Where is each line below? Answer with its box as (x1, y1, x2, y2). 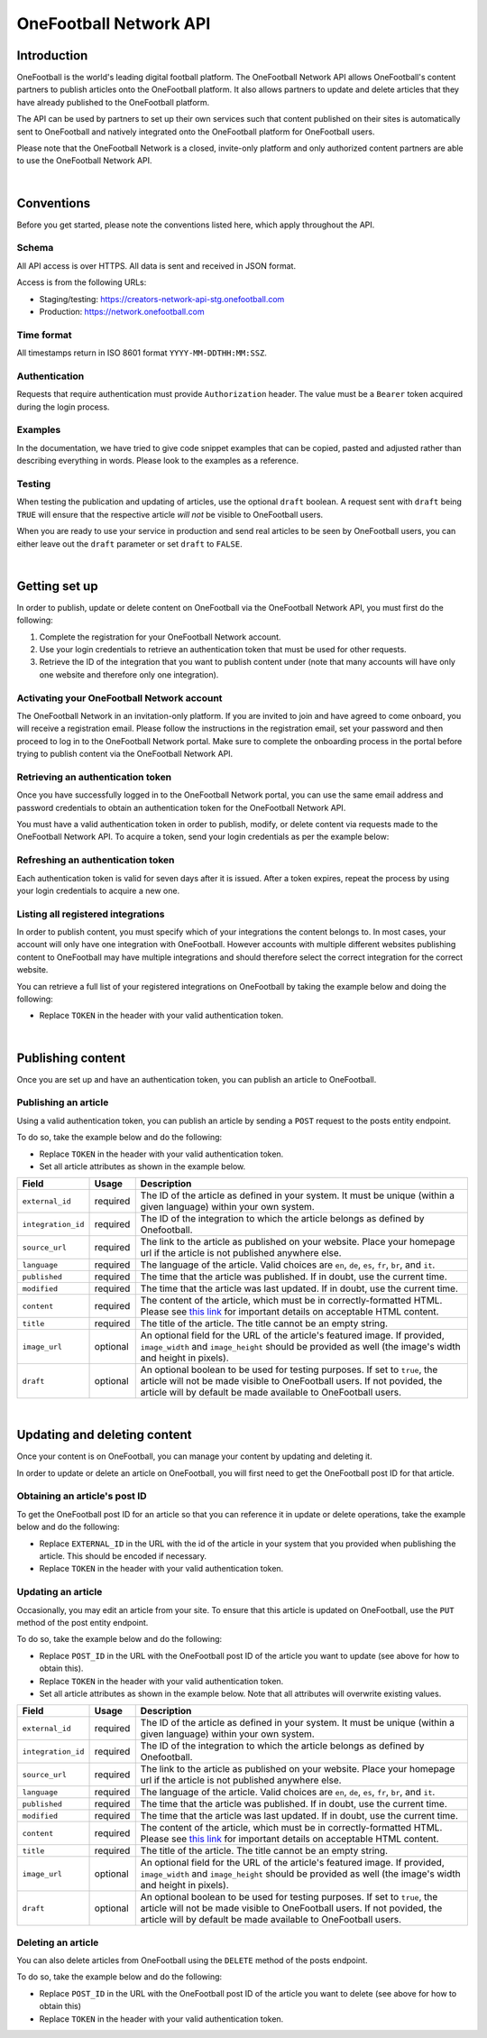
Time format (16, 328, 72, 341)
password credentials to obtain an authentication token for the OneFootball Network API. (16, 802, 346, 813)
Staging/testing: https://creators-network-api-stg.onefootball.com (39, 293, 285, 304)
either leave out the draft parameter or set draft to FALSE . (16, 538, 243, 549)
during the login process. (16, 401, 110, 412)
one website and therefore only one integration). (39, 669, 219, 680)
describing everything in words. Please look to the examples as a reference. (16, 456, 299, 466)
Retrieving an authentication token (16, 770, 172, 783)
